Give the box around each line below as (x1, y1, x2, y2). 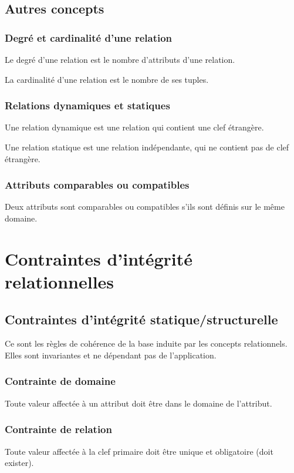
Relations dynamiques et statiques (5, 98, 170, 113)
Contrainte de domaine (5, 374, 116, 388)
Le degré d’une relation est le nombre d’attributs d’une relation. (5, 53, 235, 65)
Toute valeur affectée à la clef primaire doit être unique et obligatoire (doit (5, 445, 273, 457)
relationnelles (5, 269, 114, 293)
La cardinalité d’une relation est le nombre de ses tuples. (5, 73, 209, 85)
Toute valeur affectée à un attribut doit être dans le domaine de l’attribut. (5, 397, 272, 409)
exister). (5, 457, 34, 469)
